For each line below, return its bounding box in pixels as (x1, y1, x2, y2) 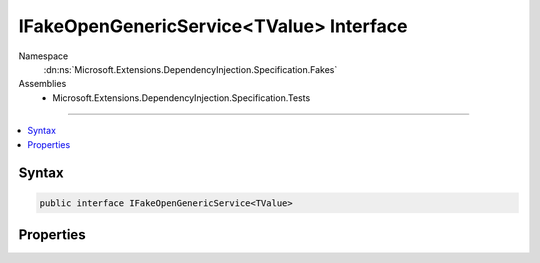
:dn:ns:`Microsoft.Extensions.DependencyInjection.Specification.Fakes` (43, 63, 338, 75)
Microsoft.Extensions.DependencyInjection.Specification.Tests (52, 91, 311, 104)
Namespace (18, 50, 69, 62)
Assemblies (18, 78, 67, 90)
